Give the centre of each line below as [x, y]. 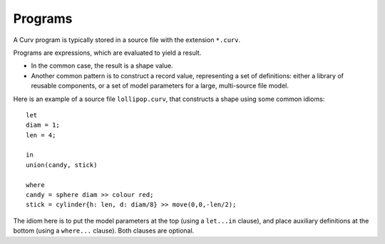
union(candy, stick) [62, 165]
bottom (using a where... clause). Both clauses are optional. [104, 230]
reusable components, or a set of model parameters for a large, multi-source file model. [160, 86]
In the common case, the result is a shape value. [102, 66]
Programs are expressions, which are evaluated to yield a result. [107, 53]
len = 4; [41, 135]
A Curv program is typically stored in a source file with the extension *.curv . [127, 40]
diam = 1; [43, 125]
